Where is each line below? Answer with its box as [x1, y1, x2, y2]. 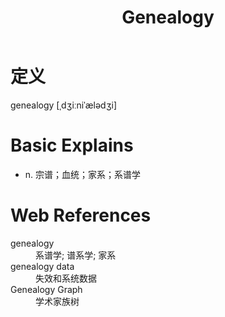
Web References [10, 204, 152, 227]
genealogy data [10, 260, 75, 272]
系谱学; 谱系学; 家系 [35, 249, 117, 261]
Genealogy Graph [10, 283, 83, 295]
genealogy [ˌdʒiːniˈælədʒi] [10, 99, 118, 111]
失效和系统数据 [35, 272, 97, 284]
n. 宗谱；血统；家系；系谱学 [24, 168, 142, 180]
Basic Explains [10, 134, 134, 157]
